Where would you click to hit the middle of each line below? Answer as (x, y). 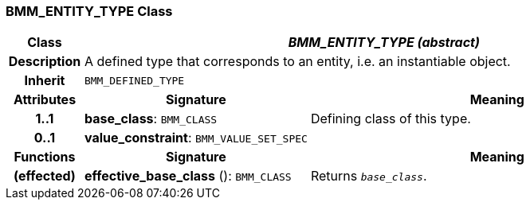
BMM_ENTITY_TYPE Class (89, 11)
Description (45, 62)
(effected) (45, 176)
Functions (45, 157)
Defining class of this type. (391, 119)
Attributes (45, 100)
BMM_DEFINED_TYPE (134, 80)
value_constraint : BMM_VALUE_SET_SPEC (196, 138)
